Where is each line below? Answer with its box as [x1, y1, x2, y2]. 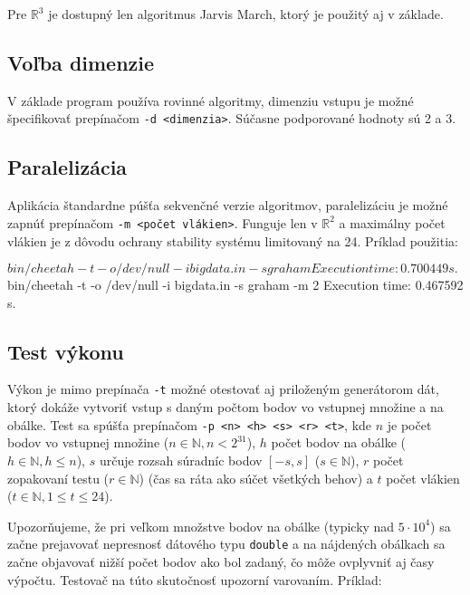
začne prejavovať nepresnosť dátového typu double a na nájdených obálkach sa [7, 534, 446, 553]
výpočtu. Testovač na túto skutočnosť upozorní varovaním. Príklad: [7, 570, 382, 589]
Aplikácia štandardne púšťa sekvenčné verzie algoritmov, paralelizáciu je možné [7, 196, 448, 215]
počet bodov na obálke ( [271, 433, 407, 452]
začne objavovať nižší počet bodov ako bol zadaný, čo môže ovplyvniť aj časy [7, 552, 435, 571]
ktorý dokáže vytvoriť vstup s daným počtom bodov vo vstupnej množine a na [7, 398, 444, 417]
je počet [387, 415, 432, 434]
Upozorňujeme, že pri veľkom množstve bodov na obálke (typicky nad [7, 516, 395, 535]
